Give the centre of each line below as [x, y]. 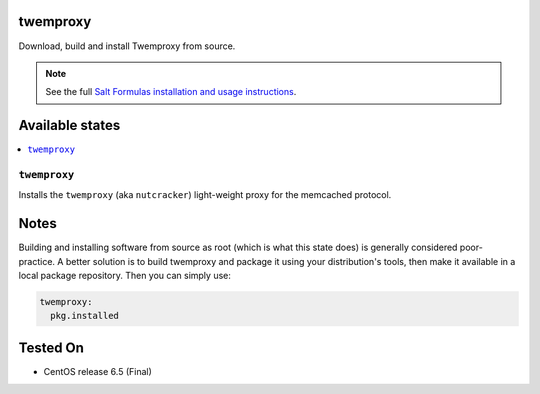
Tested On [51, 347]
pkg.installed [85, 316]
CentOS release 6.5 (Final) [97, 371]
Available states [69, 125]
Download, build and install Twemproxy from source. [127, 46]
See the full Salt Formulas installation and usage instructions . [171, 92]
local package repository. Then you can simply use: [125, 276]
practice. [36, 261]
